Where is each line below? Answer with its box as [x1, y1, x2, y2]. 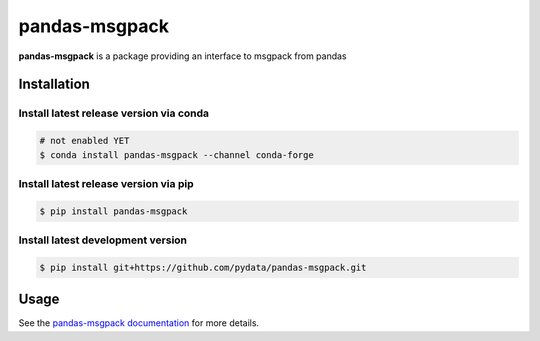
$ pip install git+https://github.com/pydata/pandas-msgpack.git [39, 261, 367, 273]
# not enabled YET [39, 135, 130, 147]
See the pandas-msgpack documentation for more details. [18, 317, 260, 329]
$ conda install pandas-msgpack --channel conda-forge [39, 149, 314, 160]
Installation [18, 76, 90, 93]
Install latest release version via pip [18, 176, 194, 190]
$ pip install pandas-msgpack [39, 205, 188, 217]
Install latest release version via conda [18, 106, 210, 120]
